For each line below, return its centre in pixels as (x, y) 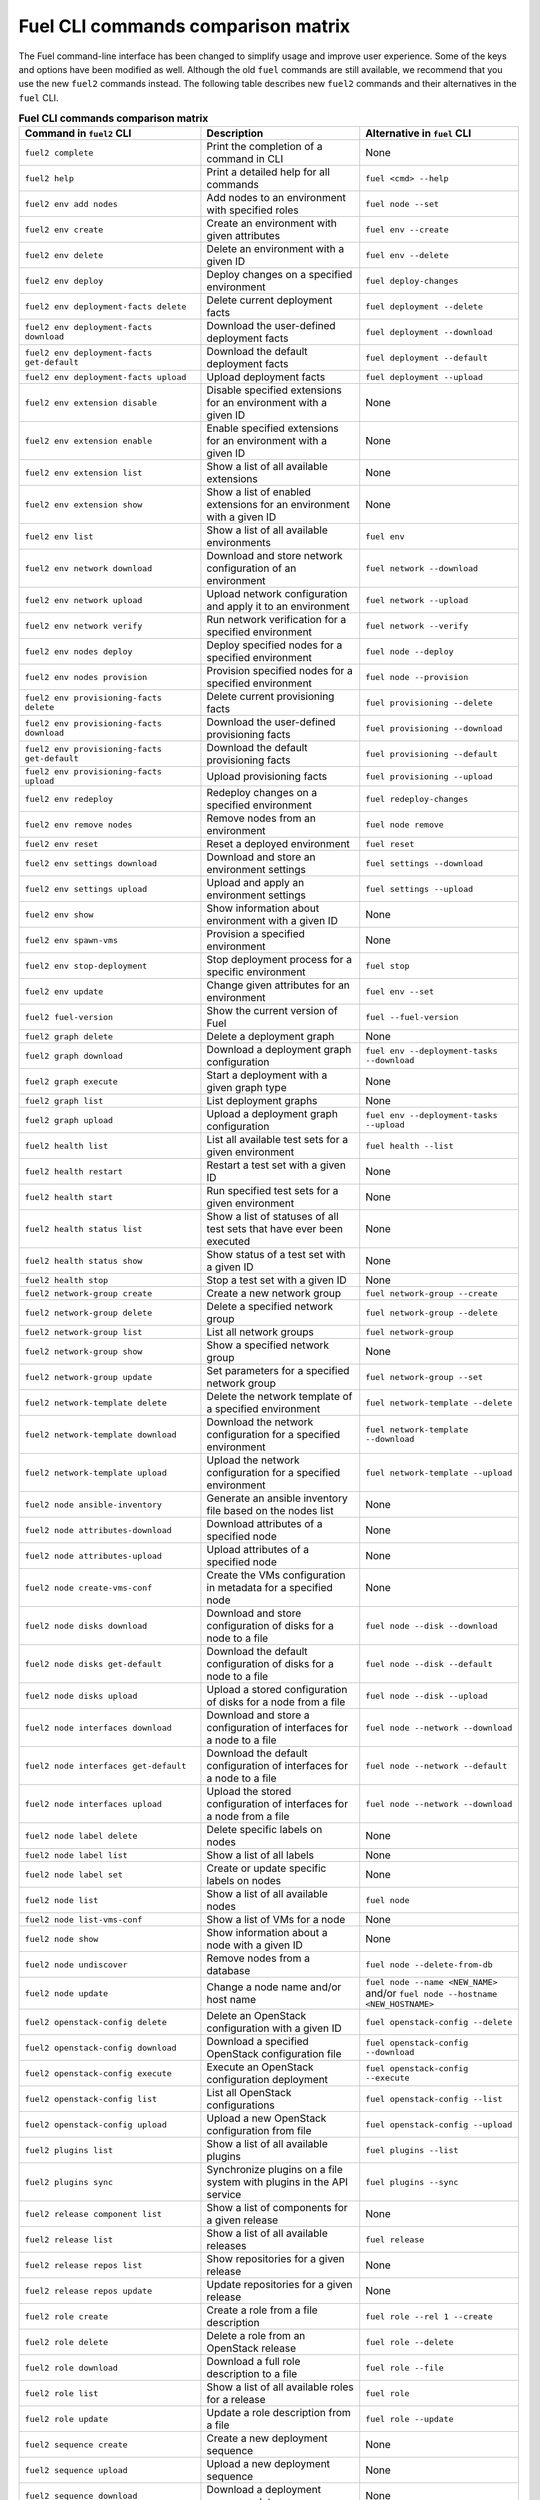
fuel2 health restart (74, 1171)
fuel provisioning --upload (429, 776)
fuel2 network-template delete (95, 1402)
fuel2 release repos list (83, 2265)
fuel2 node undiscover (76, 1964)
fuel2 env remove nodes (78, 824)
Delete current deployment (269, 300)
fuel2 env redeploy (69, 798)
